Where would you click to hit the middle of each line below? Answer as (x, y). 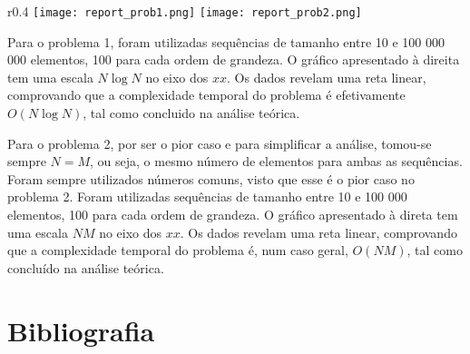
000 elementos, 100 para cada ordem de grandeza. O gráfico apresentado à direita (234, 59)
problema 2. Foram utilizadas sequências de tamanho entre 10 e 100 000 (207, 197)
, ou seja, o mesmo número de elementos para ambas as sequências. (276, 161)
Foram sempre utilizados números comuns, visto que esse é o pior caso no (211, 178)
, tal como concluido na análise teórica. (191, 113)
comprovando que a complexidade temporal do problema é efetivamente (206, 95)
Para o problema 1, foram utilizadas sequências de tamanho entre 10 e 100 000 (226, 41)
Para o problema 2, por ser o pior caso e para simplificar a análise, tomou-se (220, 143)
